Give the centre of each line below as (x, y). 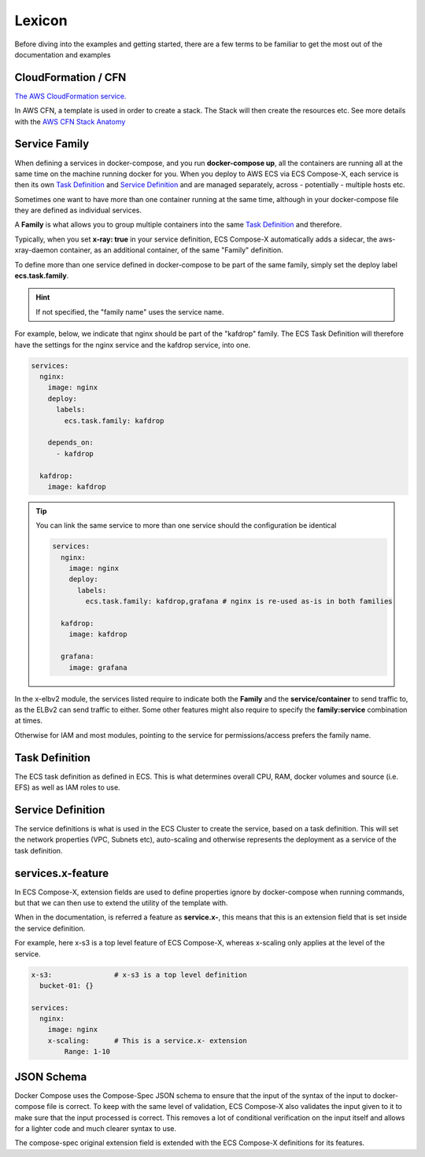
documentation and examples (63, 54)
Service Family (52, 144)
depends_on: (71, 443)
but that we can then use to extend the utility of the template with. (121, 903)
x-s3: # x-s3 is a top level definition (139, 975)
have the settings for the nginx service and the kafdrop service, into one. (133, 345)
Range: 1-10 (87, 1052)
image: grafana (98, 667)
